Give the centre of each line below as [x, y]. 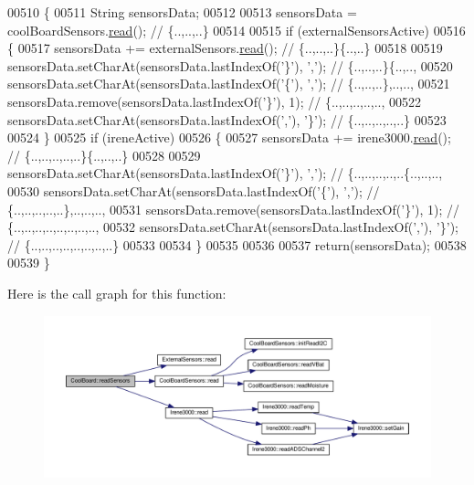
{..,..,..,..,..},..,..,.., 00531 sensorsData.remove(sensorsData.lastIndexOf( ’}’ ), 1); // [234, 209]
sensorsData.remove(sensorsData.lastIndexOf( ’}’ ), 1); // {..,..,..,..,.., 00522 [214, 101]
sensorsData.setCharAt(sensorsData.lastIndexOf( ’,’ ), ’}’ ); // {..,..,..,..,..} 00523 [227, 119]
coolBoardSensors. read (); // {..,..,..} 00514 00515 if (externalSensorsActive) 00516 [237, 30]
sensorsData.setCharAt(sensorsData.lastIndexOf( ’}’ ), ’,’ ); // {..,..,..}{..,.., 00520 [230, 65]
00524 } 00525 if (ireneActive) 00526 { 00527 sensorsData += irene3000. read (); [229, 137]
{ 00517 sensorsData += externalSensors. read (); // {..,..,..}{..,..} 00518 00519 [225, 48]
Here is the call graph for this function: [117, 293]
